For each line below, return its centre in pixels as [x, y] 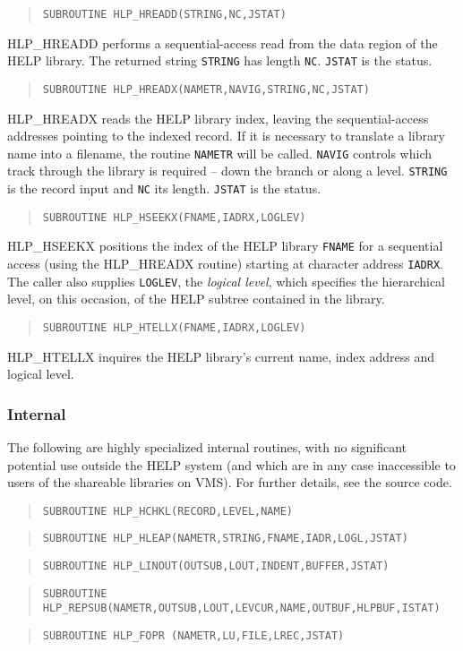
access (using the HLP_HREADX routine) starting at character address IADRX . [225, 264]
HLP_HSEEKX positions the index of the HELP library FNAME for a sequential [225, 246]
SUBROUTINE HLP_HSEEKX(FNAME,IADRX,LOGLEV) [174, 217]
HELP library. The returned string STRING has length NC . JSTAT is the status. [220, 60]
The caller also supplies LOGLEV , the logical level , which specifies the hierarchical [227, 281]
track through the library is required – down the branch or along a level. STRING [227, 171]
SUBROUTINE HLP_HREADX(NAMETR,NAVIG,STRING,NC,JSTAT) [206, 89]
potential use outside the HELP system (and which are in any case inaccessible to [231, 464]
